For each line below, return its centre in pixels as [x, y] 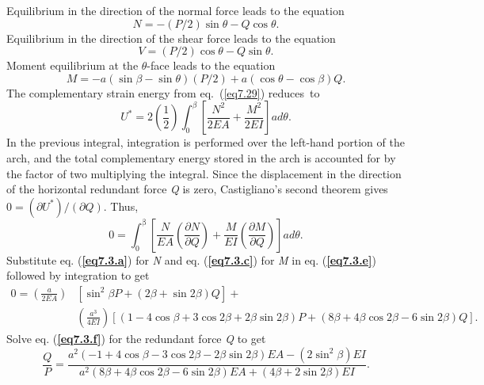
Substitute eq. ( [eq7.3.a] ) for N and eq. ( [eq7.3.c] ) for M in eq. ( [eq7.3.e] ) [191, 259]
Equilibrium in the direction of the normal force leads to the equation [175, 10]
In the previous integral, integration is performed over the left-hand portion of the [206, 142]
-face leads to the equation [211, 65]
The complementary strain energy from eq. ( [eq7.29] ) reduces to [163, 92]
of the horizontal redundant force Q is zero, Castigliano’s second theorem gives [197, 189]
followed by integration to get [78, 275]
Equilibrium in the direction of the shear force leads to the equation [171, 38]
